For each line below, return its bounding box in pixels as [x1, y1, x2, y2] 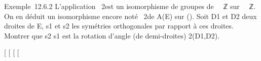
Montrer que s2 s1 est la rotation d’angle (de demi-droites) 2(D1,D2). [4, 30, 220, 40]
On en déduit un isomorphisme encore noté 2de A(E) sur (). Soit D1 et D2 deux [4, 10, 257, 21]
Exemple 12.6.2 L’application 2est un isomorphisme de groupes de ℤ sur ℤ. [4, 1, 256, 11]
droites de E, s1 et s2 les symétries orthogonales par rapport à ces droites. [4, 20, 234, 31]
